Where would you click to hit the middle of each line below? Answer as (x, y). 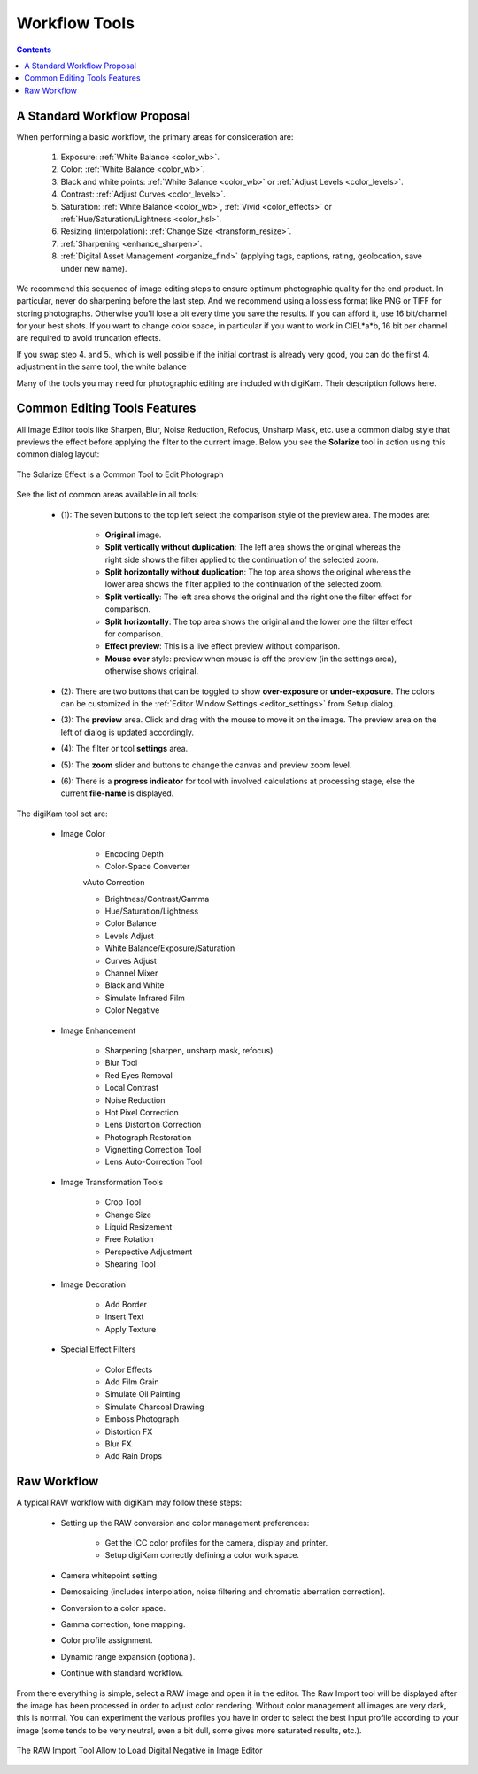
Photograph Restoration (148, 1137)
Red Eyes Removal (139, 1075)
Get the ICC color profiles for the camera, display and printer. (216, 1543)
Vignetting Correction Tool (153, 1150)
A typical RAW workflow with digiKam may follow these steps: (129, 1503)
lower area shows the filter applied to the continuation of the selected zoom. (244, 584)
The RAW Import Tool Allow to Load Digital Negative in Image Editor (139, 1751)
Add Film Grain (132, 1382)
